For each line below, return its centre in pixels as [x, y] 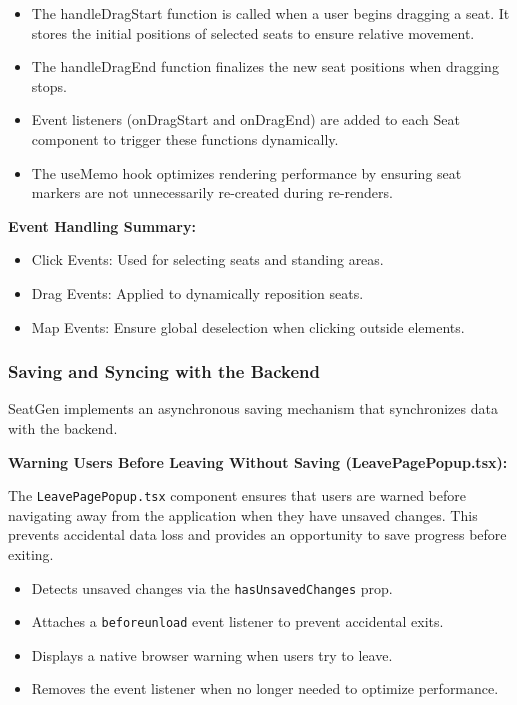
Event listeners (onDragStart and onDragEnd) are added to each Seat [245, 119]
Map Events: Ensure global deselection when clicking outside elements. [248, 326]
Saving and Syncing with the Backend [164, 371]
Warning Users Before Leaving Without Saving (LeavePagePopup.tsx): [258, 461]
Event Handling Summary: [102, 225]
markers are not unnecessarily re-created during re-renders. [212, 192]
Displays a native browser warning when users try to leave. [212, 654]
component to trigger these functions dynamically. [185, 138]
